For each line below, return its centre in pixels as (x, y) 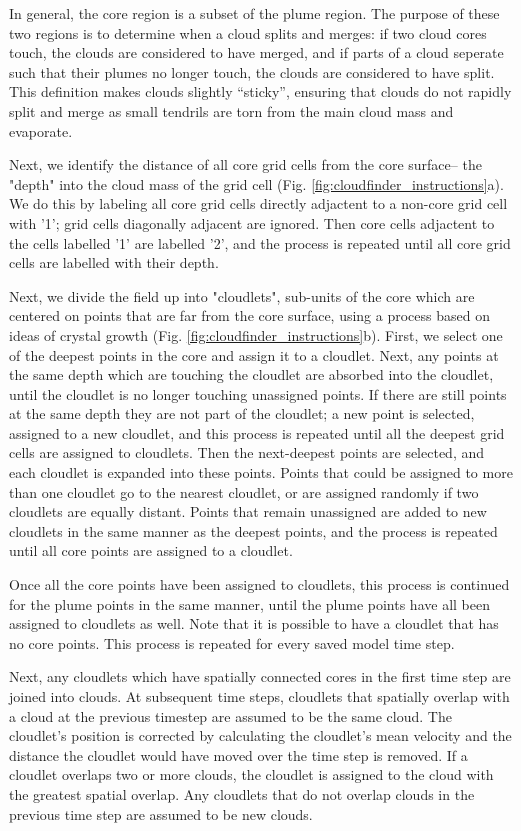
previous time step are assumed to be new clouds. (161, 813)
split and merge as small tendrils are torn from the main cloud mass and (231, 110)
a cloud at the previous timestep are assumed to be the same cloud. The (230, 715)
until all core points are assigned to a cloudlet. (151, 550)
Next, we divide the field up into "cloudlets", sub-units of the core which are (242, 295)
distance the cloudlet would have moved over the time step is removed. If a (238, 754)
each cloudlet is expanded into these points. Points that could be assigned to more (261, 472)
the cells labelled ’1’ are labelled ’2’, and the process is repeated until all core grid (260, 242)
